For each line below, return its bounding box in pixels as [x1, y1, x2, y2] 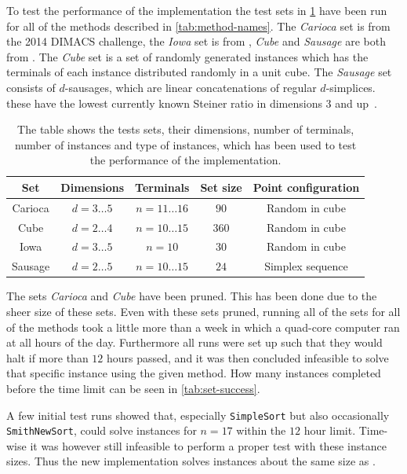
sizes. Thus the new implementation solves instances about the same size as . [6, 453, 376, 469]
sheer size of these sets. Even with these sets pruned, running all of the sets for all [6, 303, 401, 319]
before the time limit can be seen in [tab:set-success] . [6, 380, 260, 396]
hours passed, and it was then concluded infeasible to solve [106, 349, 389, 366]
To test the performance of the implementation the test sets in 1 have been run [6, 2, 387, 18]
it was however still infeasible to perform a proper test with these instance [30, 437, 387, 454]
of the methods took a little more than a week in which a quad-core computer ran [6, 318, 400, 335]
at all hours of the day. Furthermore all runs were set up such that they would [6, 334, 383, 351]
